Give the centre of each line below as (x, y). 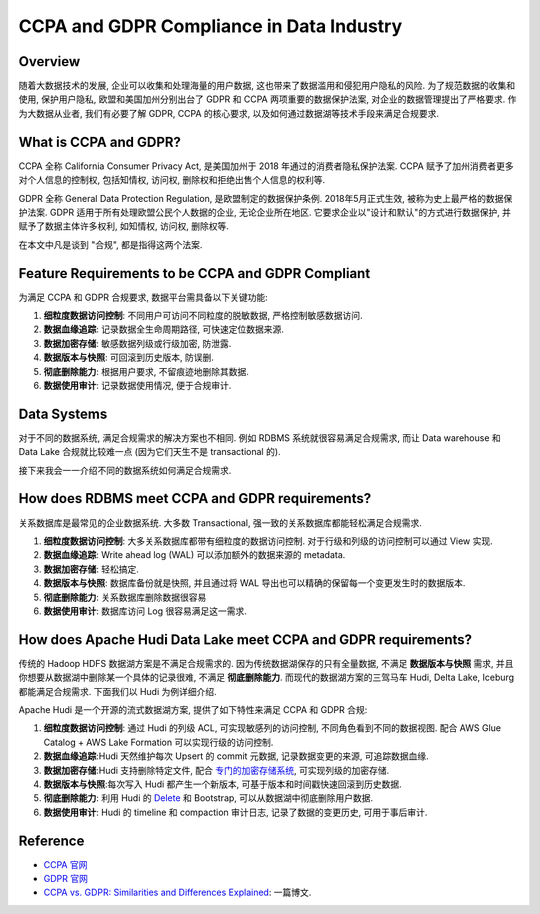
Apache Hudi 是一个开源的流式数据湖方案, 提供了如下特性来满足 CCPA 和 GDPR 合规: (193, 709)
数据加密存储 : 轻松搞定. (91, 569)
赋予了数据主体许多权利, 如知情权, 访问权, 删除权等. (123, 226)
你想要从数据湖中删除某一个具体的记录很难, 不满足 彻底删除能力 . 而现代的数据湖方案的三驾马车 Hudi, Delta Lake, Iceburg (266, 677)
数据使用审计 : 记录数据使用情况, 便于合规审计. (137, 385)
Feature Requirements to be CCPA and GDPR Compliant (194, 273)
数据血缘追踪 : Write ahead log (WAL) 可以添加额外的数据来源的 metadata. (194, 555)
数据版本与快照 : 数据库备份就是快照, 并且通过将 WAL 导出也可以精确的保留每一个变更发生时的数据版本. (254, 583)
